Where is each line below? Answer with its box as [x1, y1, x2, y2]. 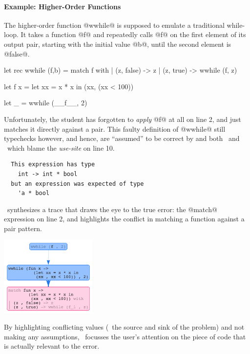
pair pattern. [4, 223, 42, 233]
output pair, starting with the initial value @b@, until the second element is [4, 39, 231, 49]
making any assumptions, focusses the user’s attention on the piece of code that [4, 331, 246, 341]
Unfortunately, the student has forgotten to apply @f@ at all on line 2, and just [4, 114, 241, 124]
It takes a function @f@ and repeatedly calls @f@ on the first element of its [21, 29, 246, 39]
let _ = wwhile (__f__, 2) [4, 98, 87, 108]
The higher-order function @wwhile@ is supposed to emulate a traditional [4, 20, 225, 30]
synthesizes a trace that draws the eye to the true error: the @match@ [7, 204, 217, 214]
